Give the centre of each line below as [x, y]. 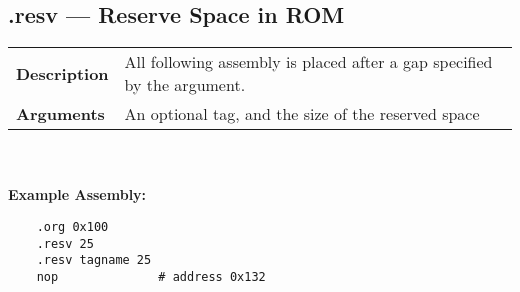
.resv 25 [65, 243]
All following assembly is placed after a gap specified [308, 62]
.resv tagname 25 [94, 260]
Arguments [60, 114]
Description [62, 73]
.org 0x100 [72, 226]
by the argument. [185, 85]
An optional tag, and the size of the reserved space [302, 114]
